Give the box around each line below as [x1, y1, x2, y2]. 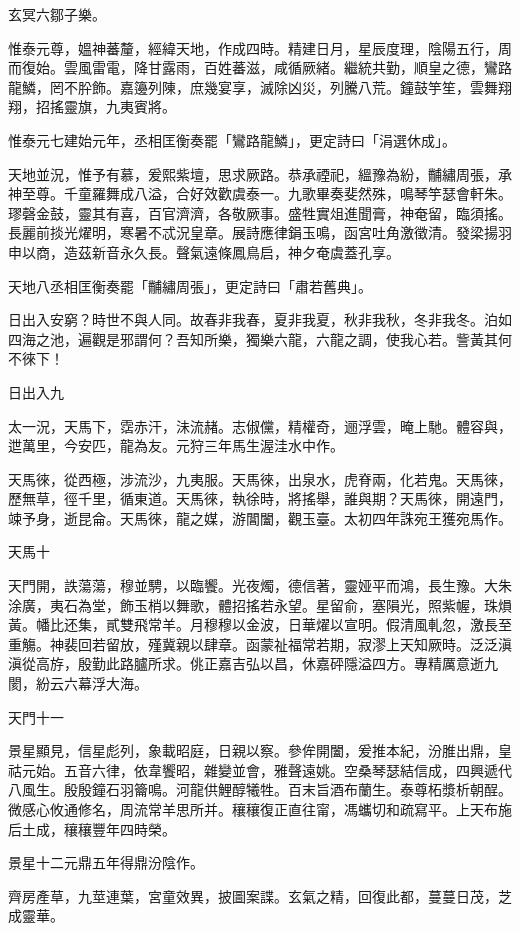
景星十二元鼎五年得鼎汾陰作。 [8, 852, 204, 873]
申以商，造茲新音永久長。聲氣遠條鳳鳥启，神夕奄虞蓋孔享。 [8, 241, 400, 262]
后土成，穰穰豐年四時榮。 [8, 818, 176, 839]
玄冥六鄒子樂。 [8, 4, 106, 24]
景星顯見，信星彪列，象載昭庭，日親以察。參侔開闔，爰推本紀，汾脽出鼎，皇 [8, 740, 512, 761]
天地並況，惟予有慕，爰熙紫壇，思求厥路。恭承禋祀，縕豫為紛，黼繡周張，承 [8, 163, 512, 184]
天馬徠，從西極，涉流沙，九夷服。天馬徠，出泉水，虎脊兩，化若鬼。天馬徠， [8, 468, 512, 489]
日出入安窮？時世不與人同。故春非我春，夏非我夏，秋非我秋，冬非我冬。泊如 [8, 309, 512, 330]
